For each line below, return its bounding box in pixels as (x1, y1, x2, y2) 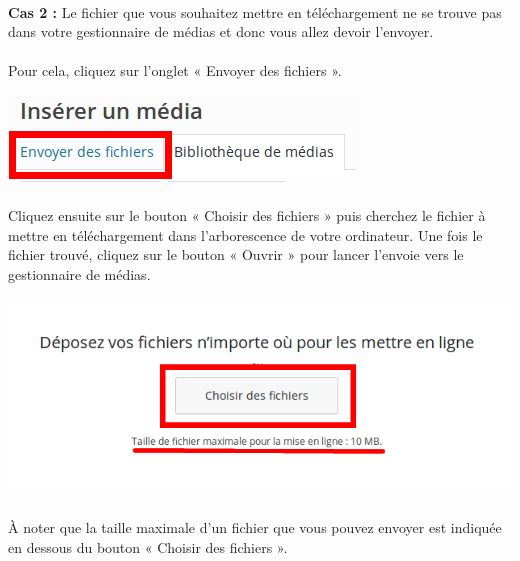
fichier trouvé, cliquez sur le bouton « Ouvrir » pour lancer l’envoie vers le (8, 244, 464, 265)
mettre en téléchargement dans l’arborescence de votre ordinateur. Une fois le (8, 224, 483, 245)
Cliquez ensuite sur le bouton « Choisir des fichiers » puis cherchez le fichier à (8, 205, 486, 226)
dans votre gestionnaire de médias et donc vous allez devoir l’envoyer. (8, 21, 434, 42)
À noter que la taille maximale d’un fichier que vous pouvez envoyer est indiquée (8, 517, 502, 538)
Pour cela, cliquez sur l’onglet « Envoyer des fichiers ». (8, 60, 342, 81)
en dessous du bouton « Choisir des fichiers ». (8, 536, 288, 557)
